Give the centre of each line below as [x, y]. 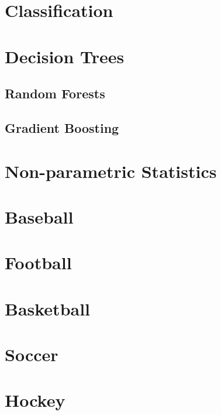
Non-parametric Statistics [111, 171]
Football [38, 263]
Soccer [32, 354]
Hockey [35, 400]
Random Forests [55, 93]
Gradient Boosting [62, 127]
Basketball [48, 308]
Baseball [39, 216]
